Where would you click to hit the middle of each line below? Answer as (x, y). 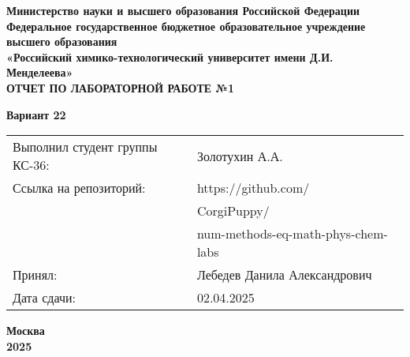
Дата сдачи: (44, 298)
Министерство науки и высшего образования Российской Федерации (183, 10)
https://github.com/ (253, 188)
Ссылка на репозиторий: (79, 188)
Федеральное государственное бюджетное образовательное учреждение (186, 26)
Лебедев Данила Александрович (284, 275)
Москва (26, 331)
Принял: (35, 275)
